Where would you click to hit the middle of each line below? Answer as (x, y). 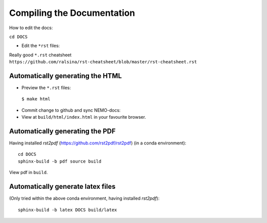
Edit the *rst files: (41, 46)
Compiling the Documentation (72, 13)
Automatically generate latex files (62, 187)
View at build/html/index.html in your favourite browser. (84, 117)
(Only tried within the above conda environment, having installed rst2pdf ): (84, 198)
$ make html (36, 99)
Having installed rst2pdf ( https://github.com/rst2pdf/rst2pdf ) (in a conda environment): (98, 143)
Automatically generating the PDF (62, 131)
